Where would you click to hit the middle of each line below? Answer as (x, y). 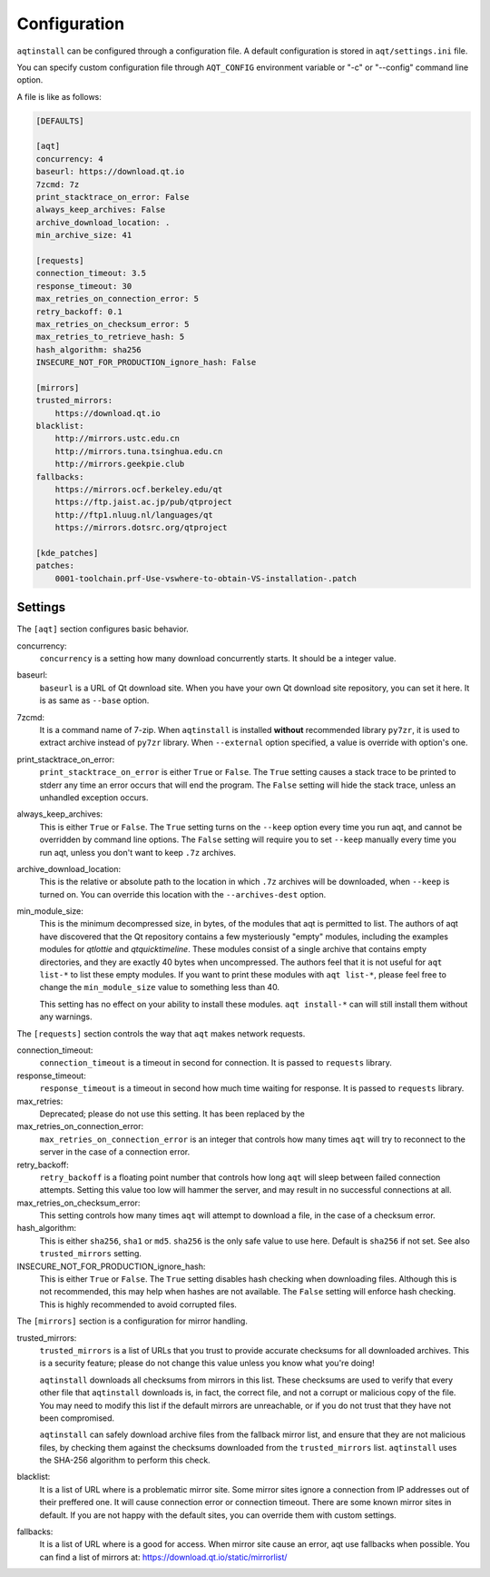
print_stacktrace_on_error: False (113, 197)
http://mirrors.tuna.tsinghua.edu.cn (139, 451)
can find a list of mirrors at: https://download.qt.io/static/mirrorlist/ (163, 1557)
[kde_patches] (67, 553)
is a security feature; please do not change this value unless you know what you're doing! (207, 1364)
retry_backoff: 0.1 (79, 312)
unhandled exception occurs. (94, 797)
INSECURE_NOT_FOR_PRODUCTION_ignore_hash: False (146, 362)
